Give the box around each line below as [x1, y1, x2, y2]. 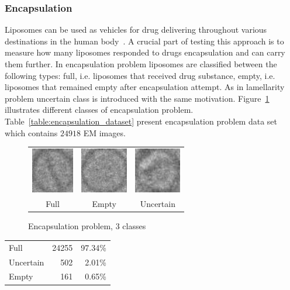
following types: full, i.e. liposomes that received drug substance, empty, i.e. [5, 69, 275, 81]
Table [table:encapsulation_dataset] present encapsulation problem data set [5, 115, 278, 127]
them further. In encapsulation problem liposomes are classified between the [5, 58, 277, 70]
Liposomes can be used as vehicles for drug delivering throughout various [5, 23, 267, 36]
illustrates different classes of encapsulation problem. [5, 103, 194, 116]
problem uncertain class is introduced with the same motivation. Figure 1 [5, 92, 270, 104]
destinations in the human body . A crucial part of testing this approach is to [5, 34, 284, 47]
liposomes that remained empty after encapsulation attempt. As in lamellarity [5, 81, 285, 93]
